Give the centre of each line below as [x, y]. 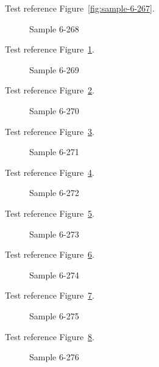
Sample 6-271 [54, 152]
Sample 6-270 [54, 110]
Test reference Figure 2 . [50, 90]
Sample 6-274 [54, 274]
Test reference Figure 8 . [50, 336]
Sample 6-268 [54, 28]
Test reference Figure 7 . [50, 295]
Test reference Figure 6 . [50, 254]
